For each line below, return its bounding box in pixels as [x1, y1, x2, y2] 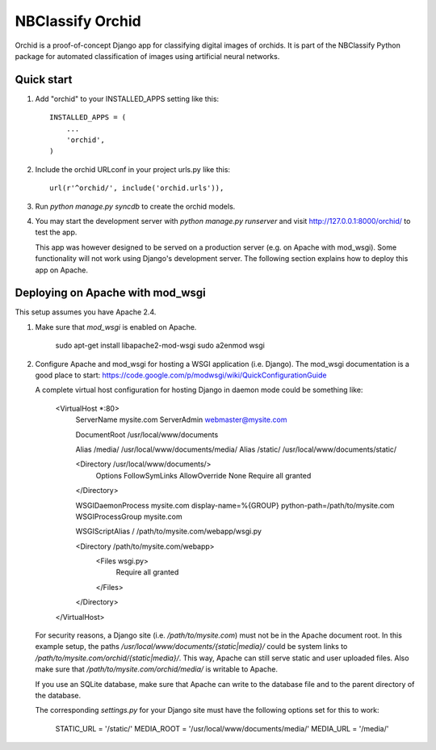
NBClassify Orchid [15, 12, 141, 30]
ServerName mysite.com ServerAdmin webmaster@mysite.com [75, 415, 287, 424]
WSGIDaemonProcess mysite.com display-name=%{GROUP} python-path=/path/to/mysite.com [75, 500, 395, 510]
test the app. [35, 227, 78, 238]
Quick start [15, 73, 73, 86]
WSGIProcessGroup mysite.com [75, 512, 182, 521]
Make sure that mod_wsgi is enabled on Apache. [35, 322, 197, 331]
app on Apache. [35, 265, 89, 275]
